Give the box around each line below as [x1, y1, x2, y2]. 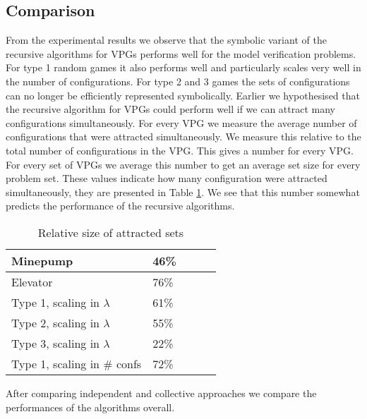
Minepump [11, 252, 73, 269]
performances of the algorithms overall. [6, 399, 175, 414]
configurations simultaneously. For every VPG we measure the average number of [6, 115, 357, 130]
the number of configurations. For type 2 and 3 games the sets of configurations [6, 73, 350, 88]
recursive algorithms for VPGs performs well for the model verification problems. [6, 46, 356, 61]
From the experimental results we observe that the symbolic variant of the [6, 32, 327, 47]
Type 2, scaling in [11, 314, 100, 331]
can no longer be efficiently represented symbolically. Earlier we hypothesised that [6, 87, 360, 102]
